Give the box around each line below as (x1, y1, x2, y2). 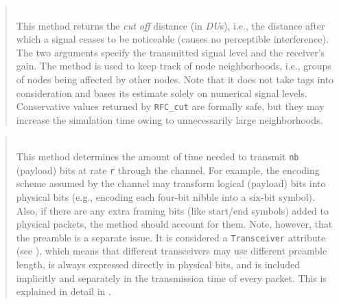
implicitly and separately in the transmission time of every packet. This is (16, 270, 327, 285)
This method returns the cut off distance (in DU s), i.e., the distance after (16, 18, 325, 32)
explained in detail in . (16, 284, 111, 298)
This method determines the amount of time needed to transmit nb (16, 149, 299, 163)
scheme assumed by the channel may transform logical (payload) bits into (16, 176, 326, 191)
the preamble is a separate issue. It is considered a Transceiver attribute (16, 230, 326, 244)
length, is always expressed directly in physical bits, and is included (16, 257, 301, 271)
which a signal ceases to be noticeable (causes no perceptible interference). (16, 32, 329, 46)
